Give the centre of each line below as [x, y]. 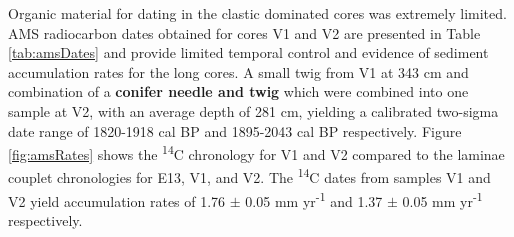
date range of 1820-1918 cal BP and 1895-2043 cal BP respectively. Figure [235, 130]
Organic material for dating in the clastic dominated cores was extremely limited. [257, 13]
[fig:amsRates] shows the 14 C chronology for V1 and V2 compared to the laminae [256, 152]
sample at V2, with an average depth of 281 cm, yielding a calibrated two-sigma [253, 110]
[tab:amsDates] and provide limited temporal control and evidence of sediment [248, 52]
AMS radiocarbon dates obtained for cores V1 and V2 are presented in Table [244, 32]
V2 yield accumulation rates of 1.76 [117, 200]
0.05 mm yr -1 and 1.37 [314, 199]
